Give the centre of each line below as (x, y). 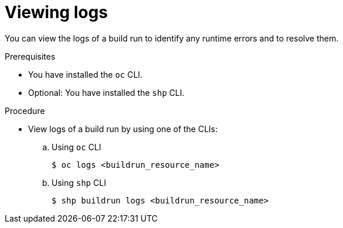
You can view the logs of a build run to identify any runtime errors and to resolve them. (172, 38)
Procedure (25, 110)
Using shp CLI (79, 182)
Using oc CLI (76, 147)
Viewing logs (56, 12)
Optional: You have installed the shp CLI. (106, 92)
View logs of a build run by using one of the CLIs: (123, 129)
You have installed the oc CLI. (85, 74)
